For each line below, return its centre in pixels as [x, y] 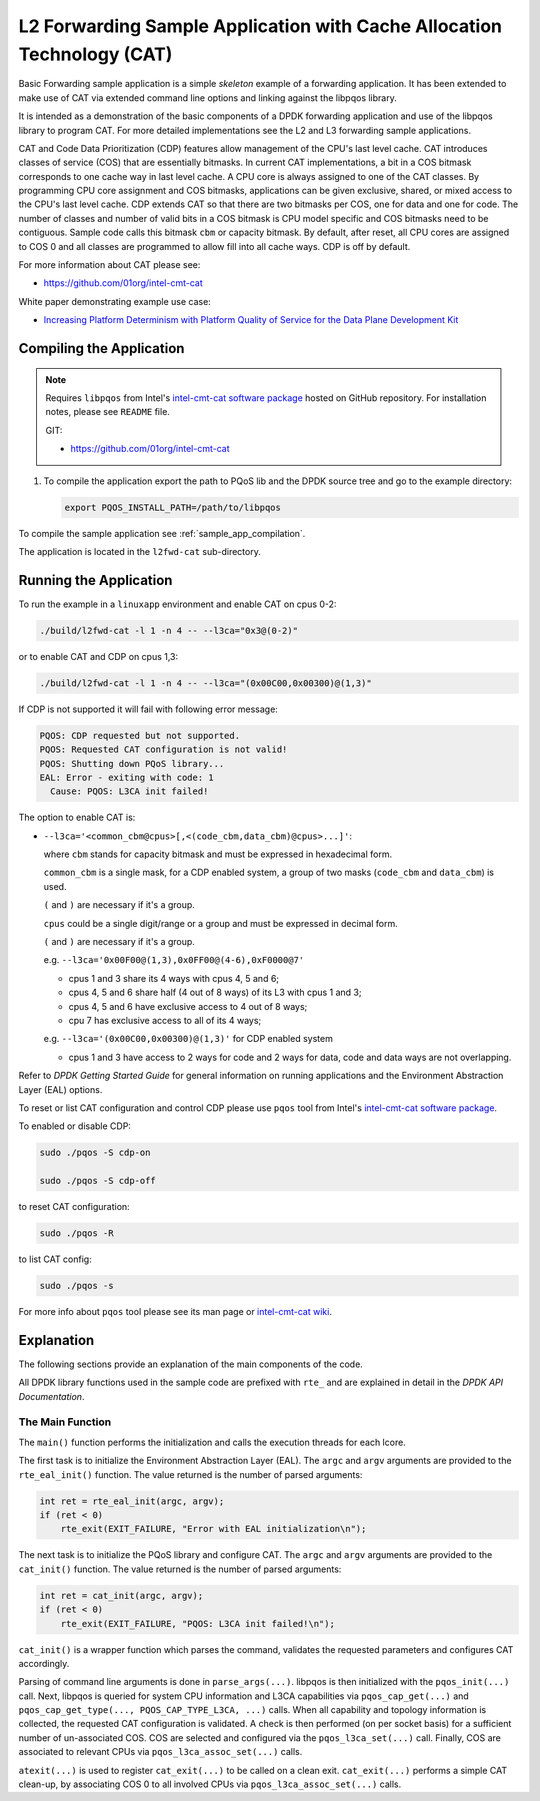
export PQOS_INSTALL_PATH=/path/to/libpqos [173, 507]
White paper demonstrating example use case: [115, 301]
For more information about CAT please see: [109, 265]
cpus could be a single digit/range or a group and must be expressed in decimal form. [221, 923]
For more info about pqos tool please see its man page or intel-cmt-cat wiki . [175, 1312]
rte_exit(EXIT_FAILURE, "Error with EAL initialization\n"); [213, 1529]
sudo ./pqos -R [76, 1233]
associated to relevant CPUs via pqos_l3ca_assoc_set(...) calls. [160, 1752]
